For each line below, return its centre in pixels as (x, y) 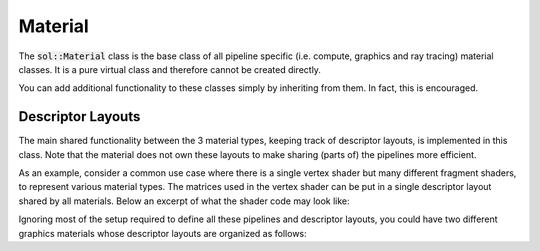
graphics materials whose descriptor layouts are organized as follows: (162, 233)
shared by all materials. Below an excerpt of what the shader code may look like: (184, 201)
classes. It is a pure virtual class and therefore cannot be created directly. (170, 69)
